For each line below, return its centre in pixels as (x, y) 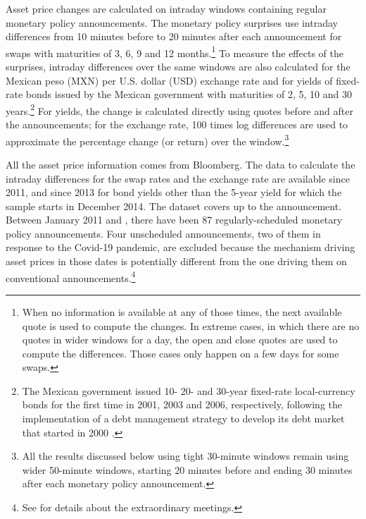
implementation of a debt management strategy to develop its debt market (183, 419)
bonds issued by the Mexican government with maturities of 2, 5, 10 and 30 (189, 94)
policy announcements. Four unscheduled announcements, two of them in (163, 233)
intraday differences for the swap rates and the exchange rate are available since (178, 178)
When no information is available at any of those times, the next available (182, 311)
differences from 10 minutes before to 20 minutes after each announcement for (174, 36)
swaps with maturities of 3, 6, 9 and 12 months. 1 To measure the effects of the (175, 51)
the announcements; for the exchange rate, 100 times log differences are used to (177, 124)
